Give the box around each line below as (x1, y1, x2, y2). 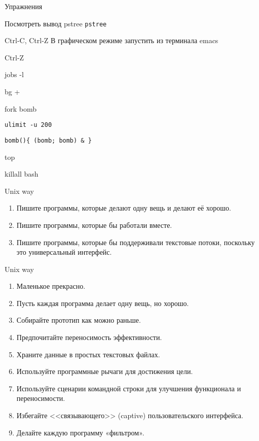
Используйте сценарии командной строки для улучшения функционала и (16, 383, 241, 393)
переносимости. (16, 393, 65, 403)
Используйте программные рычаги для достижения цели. (16, 366, 193, 377)
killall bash (5, 168, 39, 179)
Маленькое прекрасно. (16, 281, 86, 291)
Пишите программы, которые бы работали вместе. (16, 219, 172, 230)
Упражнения (5, 1, 43, 11)
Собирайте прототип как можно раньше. (16, 315, 141, 325)
